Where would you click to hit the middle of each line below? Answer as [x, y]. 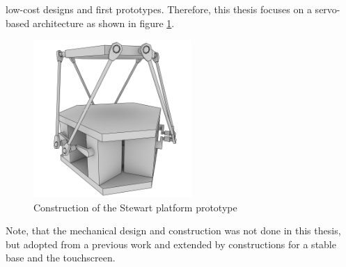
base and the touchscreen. [61, 258]
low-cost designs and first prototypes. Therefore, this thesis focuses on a [159, 9]
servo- [328, 9]
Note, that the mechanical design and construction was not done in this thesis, [173, 230]
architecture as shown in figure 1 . [103, 23]
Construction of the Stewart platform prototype [135, 207]
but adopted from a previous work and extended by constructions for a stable [171, 244]
